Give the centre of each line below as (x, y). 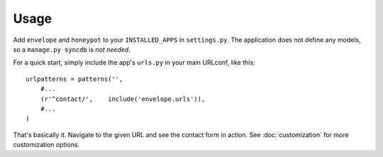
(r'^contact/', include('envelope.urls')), (123, 99)
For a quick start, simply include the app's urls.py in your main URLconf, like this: (134, 63)
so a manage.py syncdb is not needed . (72, 49)
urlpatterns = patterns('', (74, 79)
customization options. (46, 145)
